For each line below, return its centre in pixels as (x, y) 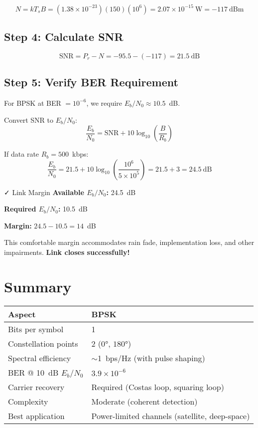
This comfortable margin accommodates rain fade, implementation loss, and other (129, 242)
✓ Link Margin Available (44, 192)
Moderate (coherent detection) (144, 401)
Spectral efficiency (40, 358)
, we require (104, 103)
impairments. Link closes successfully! (67, 252)
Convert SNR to (29, 119)
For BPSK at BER (33, 103)
